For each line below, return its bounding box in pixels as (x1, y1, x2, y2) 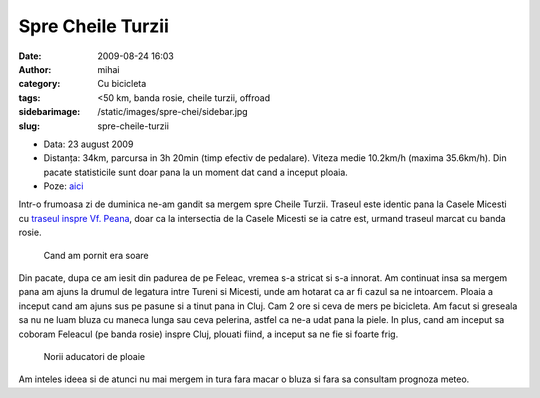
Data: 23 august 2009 (43, 138, 134, 150)
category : (18, 78, 61, 90)
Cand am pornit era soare (43, 249, 149, 261)
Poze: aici (43, 180, 84, 192)
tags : (18, 91, 41, 104)
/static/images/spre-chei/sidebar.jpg (97, 106, 249, 118)
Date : (18, 50, 42, 62)
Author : (18, 63, 52, 75)
